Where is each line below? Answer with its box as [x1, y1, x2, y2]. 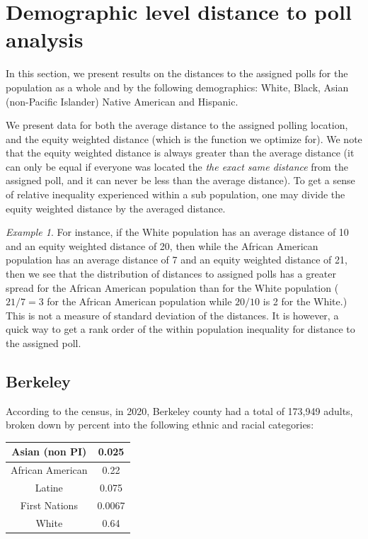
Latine [35, 480, 63, 495]
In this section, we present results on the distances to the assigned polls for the [6, 66, 348, 81]
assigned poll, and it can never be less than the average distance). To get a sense [6, 173, 355, 188]
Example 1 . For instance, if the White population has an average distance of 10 [6, 225, 349, 239]
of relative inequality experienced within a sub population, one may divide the [6, 187, 345, 202]
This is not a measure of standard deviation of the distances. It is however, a [6, 307, 339, 322]
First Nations [20, 498, 78, 513]
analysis [6, 25, 84, 54]
